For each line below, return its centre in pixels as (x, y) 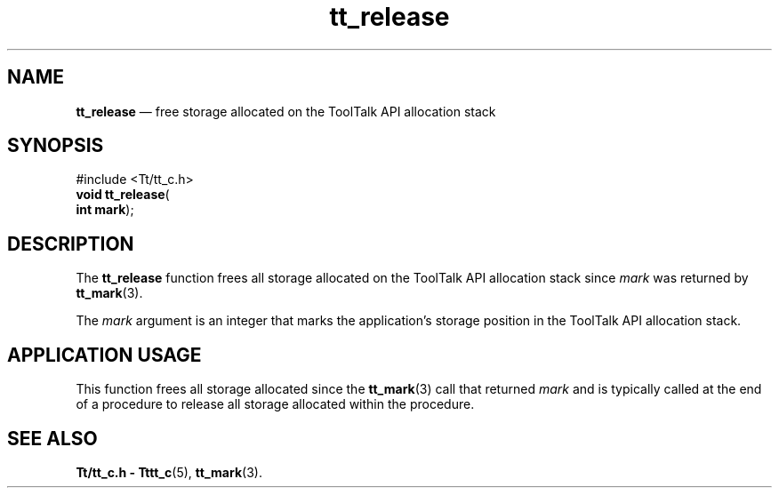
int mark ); (105, 210)
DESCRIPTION (71, 244)
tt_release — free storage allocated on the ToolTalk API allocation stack (286, 111)
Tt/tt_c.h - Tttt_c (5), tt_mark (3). (169, 472)
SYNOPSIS (56, 146)
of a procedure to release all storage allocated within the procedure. (275, 404)
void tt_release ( (123, 195)
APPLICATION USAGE (104, 355)
